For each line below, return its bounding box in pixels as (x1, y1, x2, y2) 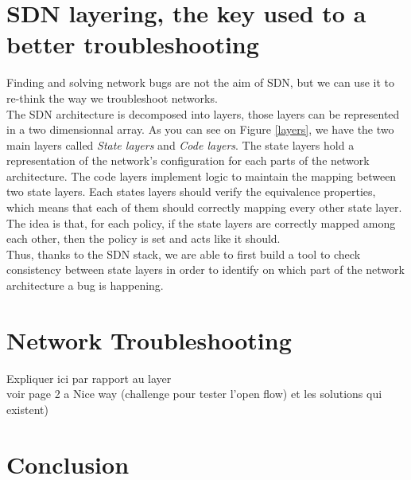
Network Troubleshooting (6, 323, 292, 356)
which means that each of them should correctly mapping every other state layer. (6, 199, 402, 216)
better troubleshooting (6, 28, 259, 60)
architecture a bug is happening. (6, 277, 164, 294)
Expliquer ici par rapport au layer (6, 369, 172, 386)
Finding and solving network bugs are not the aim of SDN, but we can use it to (6, 74, 394, 91)
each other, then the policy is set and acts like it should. (6, 230, 281, 247)
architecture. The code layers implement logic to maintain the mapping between (6, 167, 397, 184)
